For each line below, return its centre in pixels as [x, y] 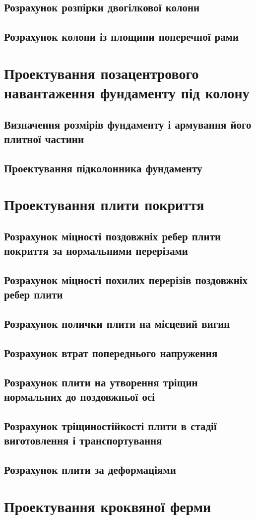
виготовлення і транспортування [83, 440]
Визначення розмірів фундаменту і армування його [128, 124]
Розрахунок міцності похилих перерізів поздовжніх [126, 280]
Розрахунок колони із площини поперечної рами [122, 37]
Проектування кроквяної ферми [108, 506]
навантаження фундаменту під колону [127, 92]
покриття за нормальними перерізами [96, 251]
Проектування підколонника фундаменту [103, 168]
